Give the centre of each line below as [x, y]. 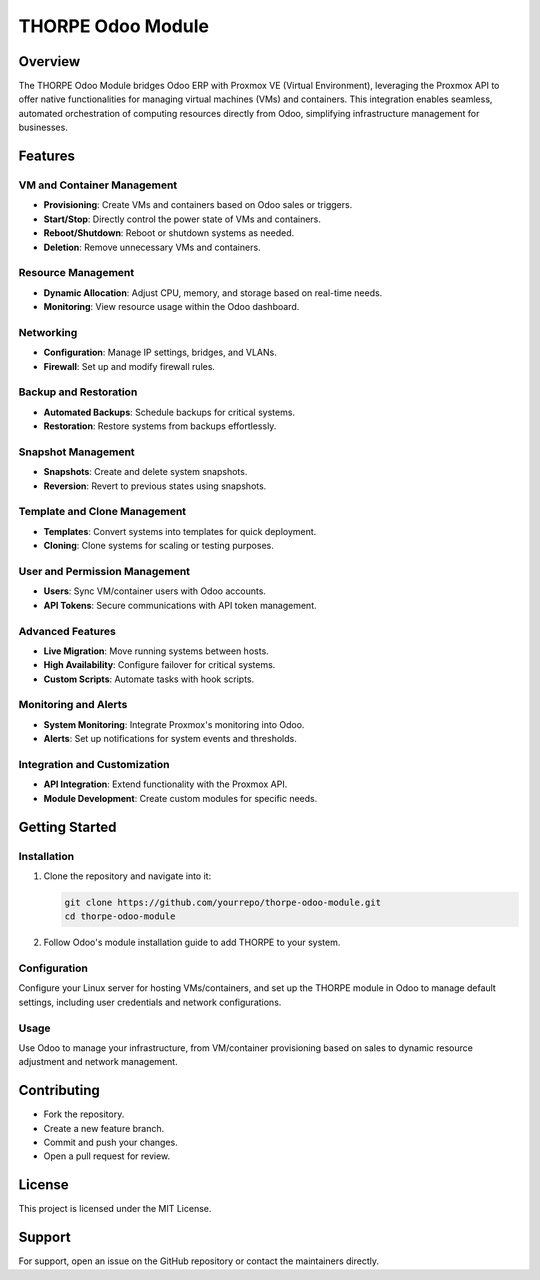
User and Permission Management [104, 571]
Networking [48, 332]
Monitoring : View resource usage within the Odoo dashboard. [171, 307]
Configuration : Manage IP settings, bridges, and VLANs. [160, 352]
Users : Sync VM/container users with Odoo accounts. [155, 591]
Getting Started [67, 826]
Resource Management [76, 273]
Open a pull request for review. [107, 1156]
